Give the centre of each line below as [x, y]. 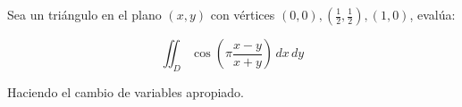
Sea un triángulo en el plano [84, 14]
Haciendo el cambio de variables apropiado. [126, 91]
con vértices [243, 14]
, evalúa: [433, 14]
